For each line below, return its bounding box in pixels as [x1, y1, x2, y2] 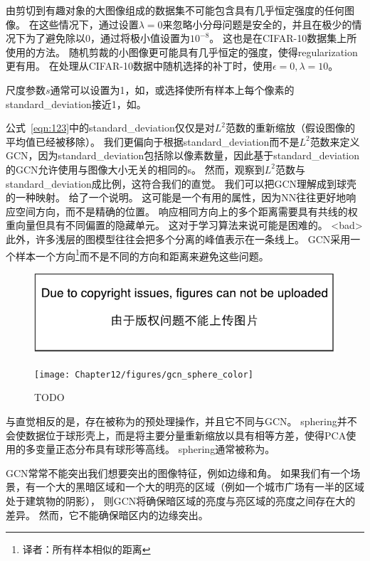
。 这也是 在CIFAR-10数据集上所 [209, 31, 357, 46]
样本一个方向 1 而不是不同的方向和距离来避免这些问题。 [15, 246, 269, 263]
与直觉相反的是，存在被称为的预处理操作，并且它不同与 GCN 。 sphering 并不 [6, 413, 357, 428]
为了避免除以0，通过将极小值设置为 [25, 31, 190, 46]
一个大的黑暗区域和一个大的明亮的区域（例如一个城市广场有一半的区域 [35, 479, 364, 494]
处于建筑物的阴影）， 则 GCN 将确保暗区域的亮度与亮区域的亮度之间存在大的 [6, 493, 356, 508]
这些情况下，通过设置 [38, 16, 139, 31]
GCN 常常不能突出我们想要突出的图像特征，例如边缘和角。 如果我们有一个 [6, 465, 351, 480]
